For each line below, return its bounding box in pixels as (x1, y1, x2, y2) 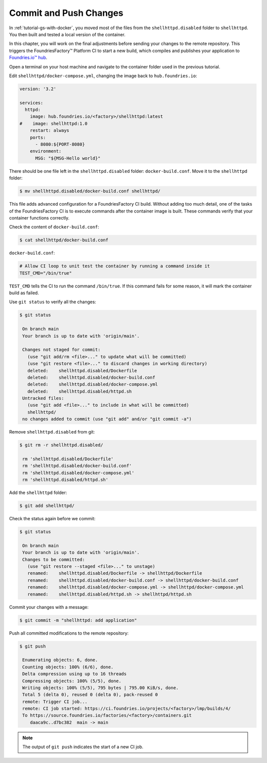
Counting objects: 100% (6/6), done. (22, 664, 114, 670)
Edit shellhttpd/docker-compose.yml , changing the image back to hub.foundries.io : (9, 72, 197, 79)
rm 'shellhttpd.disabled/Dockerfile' (22, 456, 114, 462)
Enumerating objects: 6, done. (22, 657, 98, 663)
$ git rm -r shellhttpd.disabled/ (19, 442, 103, 448)
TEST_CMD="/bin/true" (19, 270, 72, 276)
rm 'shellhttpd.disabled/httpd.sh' (22, 477, 109, 483)
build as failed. (9, 290, 39, 296)
